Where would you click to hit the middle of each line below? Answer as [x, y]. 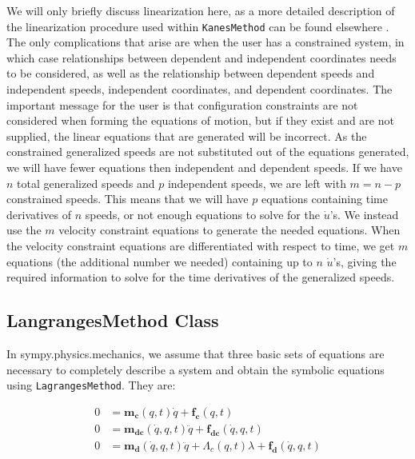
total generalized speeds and [86, 183]
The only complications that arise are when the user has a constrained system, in [206, 42]
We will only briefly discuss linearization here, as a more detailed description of [201, 10]
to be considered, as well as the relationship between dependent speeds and [191, 73]
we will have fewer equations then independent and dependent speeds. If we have [204, 167]
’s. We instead [364, 214]
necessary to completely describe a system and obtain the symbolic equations [196, 369]
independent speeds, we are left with [257, 183]
